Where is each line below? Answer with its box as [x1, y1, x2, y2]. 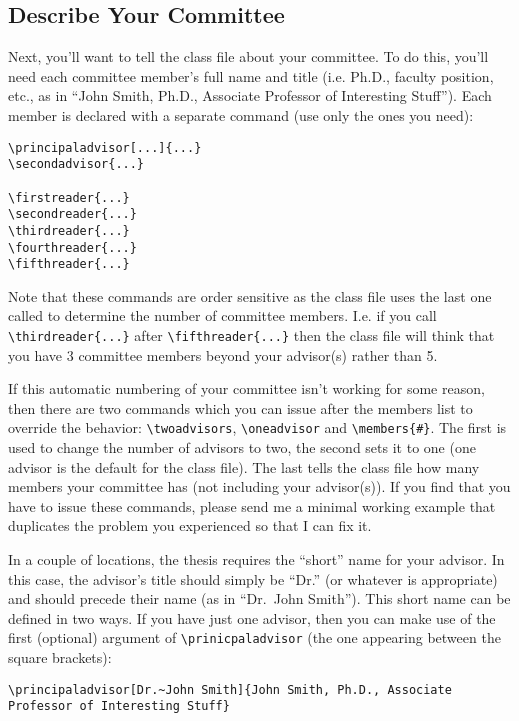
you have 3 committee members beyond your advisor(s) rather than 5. [8, 344, 438, 365]
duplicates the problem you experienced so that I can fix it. [8, 515, 372, 536]
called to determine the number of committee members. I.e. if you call [8, 305, 437, 326]
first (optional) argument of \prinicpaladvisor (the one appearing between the [8, 627, 501, 648]
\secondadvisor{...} [8, 157, 145, 172]
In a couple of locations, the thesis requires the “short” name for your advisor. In [8, 549, 505, 570]
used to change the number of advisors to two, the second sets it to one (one [8, 437, 476, 458]
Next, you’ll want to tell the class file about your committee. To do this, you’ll [8, 46, 489, 67]
